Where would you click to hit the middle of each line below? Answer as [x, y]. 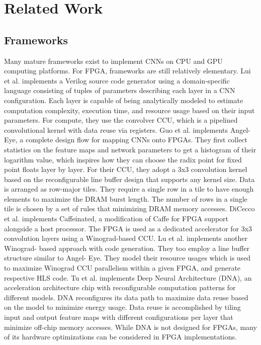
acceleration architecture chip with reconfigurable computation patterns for [120, 287]
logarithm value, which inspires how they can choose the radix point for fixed [123, 159]
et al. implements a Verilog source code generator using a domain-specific [117, 80]
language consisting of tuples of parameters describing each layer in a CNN [120, 90]
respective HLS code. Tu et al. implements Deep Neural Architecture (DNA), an [128, 277]
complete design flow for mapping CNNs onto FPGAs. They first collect [137, 140]
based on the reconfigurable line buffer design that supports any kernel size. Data [129, 179]
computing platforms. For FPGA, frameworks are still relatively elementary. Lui [127, 71]
